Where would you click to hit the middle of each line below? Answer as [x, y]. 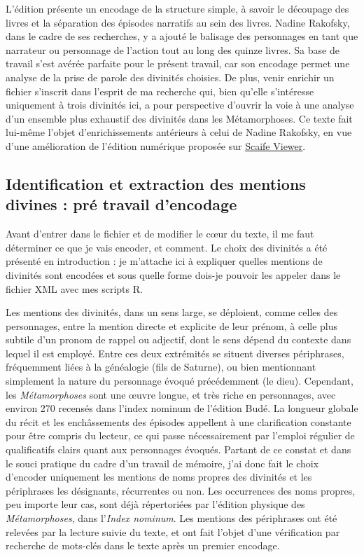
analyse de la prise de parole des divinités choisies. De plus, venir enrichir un [170, 77]
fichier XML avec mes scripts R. [74, 288]
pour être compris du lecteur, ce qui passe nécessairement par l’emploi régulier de [180, 435]
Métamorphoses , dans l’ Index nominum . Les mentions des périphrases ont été [171, 518]
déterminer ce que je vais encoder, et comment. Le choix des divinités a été [167, 247]
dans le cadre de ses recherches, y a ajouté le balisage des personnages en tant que [182, 36]
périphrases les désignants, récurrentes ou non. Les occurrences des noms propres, [181, 490]
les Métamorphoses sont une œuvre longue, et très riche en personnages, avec [171, 394]
